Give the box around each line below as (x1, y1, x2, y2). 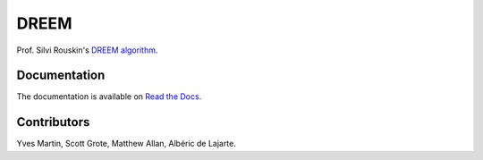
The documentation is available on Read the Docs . (16, 91, 202, 102)
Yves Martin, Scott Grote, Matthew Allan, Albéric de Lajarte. (16, 139, 236, 149)
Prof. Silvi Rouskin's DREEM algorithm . (16, 45, 158, 55)
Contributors (16, 114, 90, 130)
